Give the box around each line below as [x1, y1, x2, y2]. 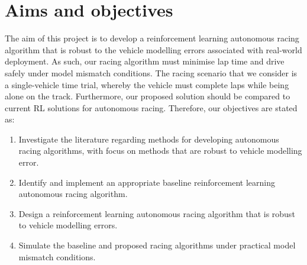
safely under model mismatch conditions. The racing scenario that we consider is [5, 66, 298, 79]
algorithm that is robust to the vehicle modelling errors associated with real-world [5, 43, 302, 56]
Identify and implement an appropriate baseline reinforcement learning [18, 176, 275, 188]
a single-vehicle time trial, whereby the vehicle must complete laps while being [5, 78, 289, 91]
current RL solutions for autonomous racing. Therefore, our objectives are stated [5, 101, 298, 114]
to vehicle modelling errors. [18, 219, 118, 231]
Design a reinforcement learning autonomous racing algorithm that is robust [18, 207, 295, 219]
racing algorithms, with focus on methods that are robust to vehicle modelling [18, 144, 302, 157]
